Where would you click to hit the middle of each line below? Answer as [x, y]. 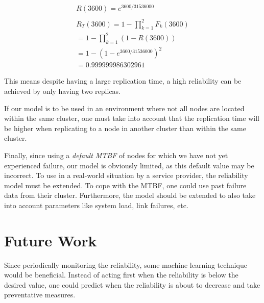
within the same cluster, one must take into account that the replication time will [132, 118]
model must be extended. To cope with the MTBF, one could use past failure [125, 185]
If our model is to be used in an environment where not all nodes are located [124, 108]
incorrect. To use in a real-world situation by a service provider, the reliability [126, 175]
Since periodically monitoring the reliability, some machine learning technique [126, 264]
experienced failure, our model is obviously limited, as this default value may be [129, 165]
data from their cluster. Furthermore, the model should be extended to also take [130, 195]
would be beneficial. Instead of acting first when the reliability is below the [121, 275]
